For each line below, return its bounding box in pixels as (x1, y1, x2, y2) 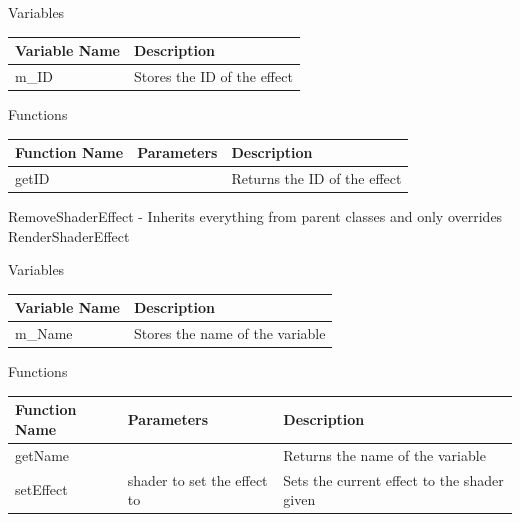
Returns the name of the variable (283, 444, 486, 465)
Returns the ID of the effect (231, 167, 402, 188)
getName (15, 444, 70, 465)
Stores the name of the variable (133, 323, 326, 344)
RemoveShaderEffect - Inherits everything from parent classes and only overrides (8, 206, 503, 227)
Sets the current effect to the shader (283, 469, 504, 490)
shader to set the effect (127, 469, 268, 490)
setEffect (15, 479, 68, 500)
